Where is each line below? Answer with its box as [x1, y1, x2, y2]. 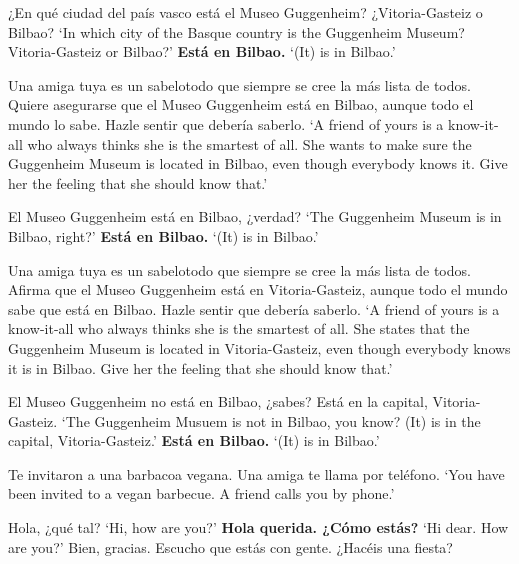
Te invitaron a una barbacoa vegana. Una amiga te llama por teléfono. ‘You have [8, 463, 505, 484]
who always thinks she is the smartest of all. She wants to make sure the [27, 133, 472, 154]
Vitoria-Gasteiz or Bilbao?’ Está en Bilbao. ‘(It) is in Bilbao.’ [8, 41, 396, 62]
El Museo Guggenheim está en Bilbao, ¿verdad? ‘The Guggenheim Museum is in [8, 206, 502, 227]
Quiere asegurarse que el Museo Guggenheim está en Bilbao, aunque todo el [8, 94, 474, 115]
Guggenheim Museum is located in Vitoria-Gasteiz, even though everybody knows [8, 337, 511, 358]
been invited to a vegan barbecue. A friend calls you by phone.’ [8, 483, 395, 504]
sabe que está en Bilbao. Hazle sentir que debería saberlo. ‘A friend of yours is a [8, 298, 500, 319]
